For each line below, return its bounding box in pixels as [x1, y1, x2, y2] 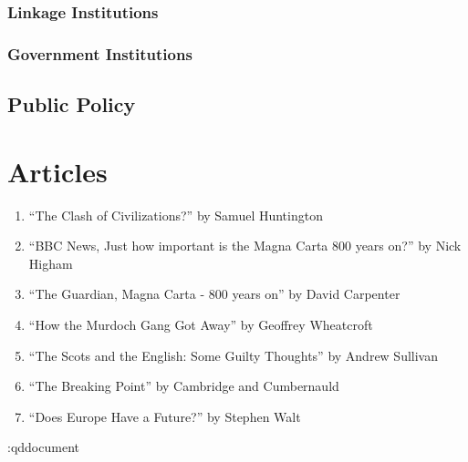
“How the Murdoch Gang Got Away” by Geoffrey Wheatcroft [28, 314, 373, 334]
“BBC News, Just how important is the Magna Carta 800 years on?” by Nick [28, 236, 462, 255]
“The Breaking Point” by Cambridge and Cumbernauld [28, 376, 339, 395]
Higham [28, 253, 73, 272]
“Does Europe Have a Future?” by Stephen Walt [28, 406, 301, 426]
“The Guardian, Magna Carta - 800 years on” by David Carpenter [28, 284, 400, 303]
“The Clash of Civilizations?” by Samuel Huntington [28, 205, 323, 224]
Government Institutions [7, 42, 192, 65]
